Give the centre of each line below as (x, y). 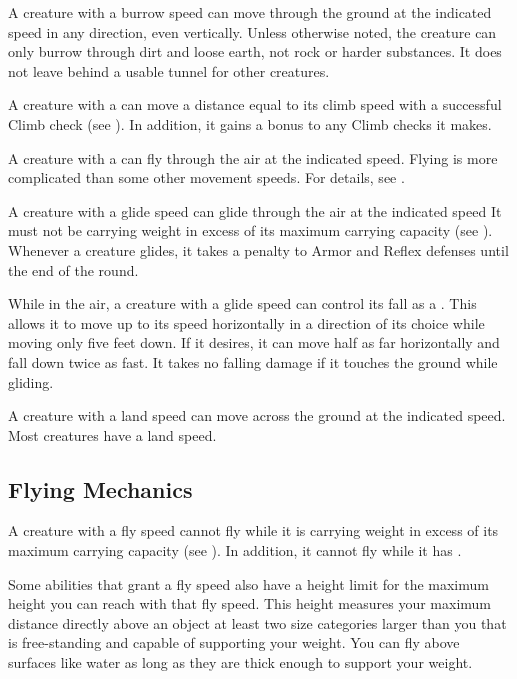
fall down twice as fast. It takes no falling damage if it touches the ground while (253, 361)
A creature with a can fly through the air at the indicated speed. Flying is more (253, 157)
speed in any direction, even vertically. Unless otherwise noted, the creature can (252, 31)
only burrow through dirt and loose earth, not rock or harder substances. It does (255, 51)
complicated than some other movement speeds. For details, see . (206, 177)
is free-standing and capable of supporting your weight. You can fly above (234, 642)
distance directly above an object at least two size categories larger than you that (257, 622)
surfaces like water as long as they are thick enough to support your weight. (240, 662)
